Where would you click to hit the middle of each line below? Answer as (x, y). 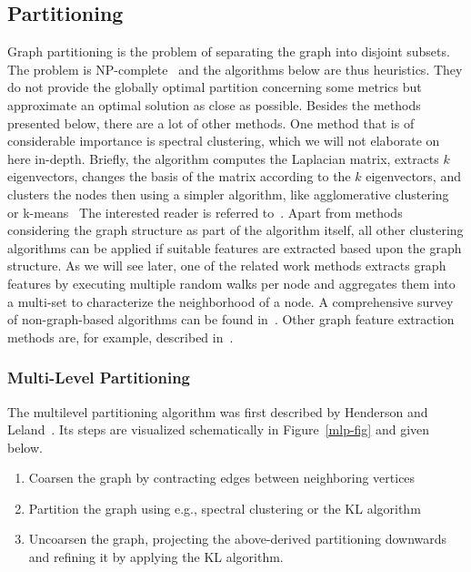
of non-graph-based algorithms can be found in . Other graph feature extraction (231, 319)
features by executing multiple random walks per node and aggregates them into (231, 283)
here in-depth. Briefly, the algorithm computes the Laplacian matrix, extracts (223, 158)
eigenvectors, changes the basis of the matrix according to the (179, 176)
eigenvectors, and (413, 176)
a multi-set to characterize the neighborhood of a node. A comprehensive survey (230, 301)
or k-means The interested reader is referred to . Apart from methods (205, 212)
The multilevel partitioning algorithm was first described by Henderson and (218, 411)
